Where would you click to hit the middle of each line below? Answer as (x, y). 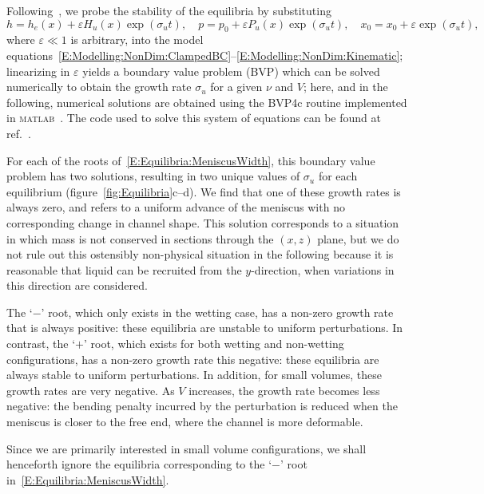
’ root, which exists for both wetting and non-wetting (214, 344)
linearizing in (38, 71)
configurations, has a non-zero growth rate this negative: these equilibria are (193, 359)
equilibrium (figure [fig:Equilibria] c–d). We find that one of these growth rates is (204, 191)
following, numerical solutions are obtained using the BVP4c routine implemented (207, 102)
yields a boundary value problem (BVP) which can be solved (231, 71)
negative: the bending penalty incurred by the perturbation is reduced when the (202, 406)
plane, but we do (358, 238)
